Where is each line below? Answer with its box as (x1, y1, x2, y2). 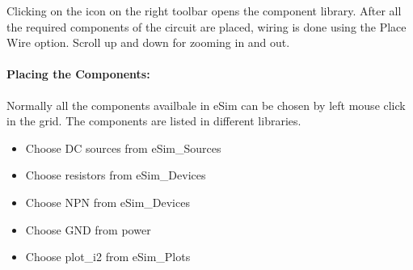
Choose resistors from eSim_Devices (25, 167, 206, 184)
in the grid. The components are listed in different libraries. (6, 112, 301, 129)
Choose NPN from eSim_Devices (25, 193, 190, 210)
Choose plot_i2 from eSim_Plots (25, 248, 191, 265)
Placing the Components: (6, 65, 150, 82)
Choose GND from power (25, 221, 151, 238)
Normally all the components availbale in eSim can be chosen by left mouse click (6, 96, 406, 113)
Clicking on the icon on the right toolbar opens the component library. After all (6, 2, 402, 19)
